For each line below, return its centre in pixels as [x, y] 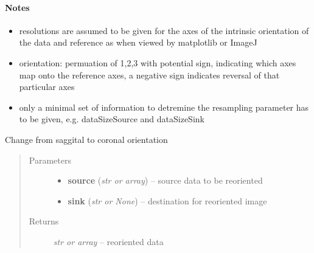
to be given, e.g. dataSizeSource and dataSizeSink [112, 119]
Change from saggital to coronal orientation [86, 139]
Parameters [50, 160]
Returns [44, 221]
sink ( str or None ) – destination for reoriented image [167, 200]
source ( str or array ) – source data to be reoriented [165, 180]
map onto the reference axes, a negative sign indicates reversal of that [149, 75]
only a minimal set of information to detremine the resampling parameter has [164, 107]
